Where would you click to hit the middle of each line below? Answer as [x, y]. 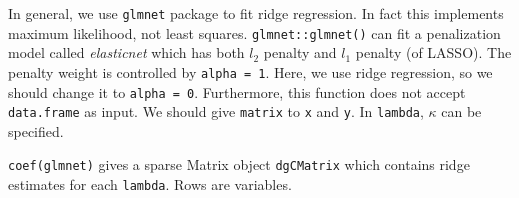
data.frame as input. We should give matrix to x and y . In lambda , [216, 111]
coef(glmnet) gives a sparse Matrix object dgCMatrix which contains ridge [239, 164]
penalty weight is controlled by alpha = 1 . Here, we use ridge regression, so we [250, 71]
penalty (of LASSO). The [433, 52]
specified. [36, 130]
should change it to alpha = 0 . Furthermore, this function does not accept [237, 91]
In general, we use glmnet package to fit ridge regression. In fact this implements [256, 13]
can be [461, 111]
